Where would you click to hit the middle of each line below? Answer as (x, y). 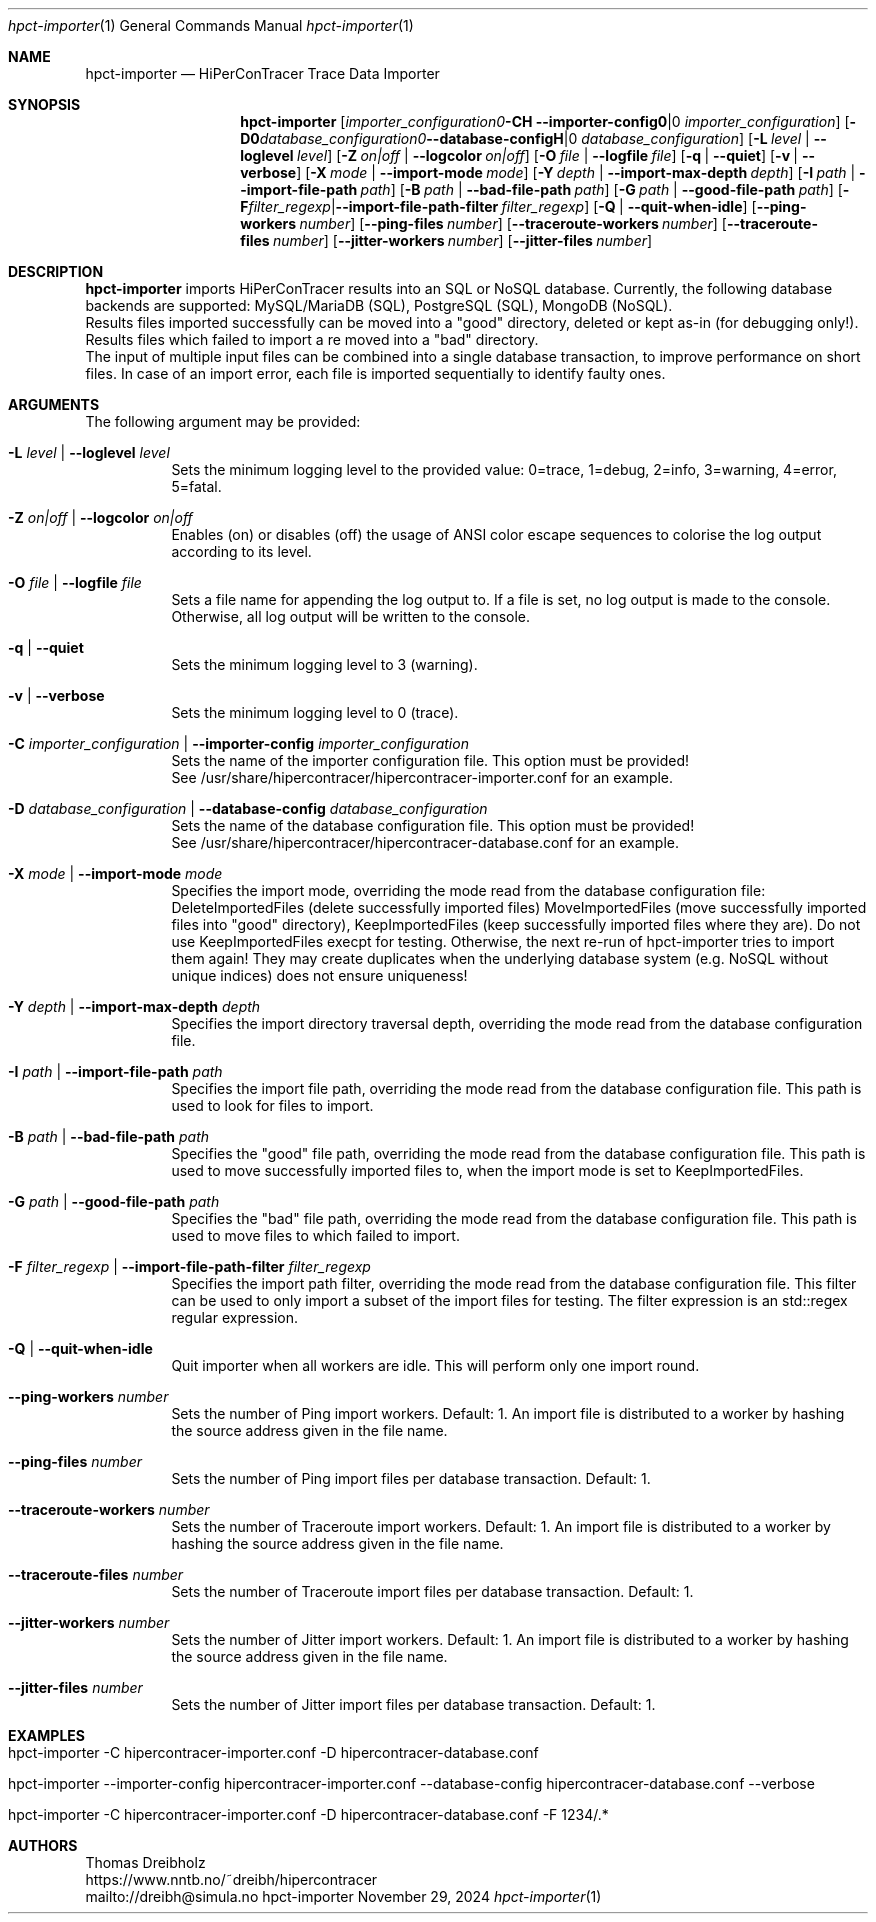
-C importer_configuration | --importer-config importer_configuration (238, 743)
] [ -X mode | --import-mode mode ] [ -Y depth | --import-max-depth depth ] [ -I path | (576, 172)
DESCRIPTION (56, 271)
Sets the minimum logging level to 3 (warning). (324, 664)
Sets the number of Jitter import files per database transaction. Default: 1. (413, 1704)
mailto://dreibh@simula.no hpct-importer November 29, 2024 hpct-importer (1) (343, 1896)
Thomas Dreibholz (145, 1862)
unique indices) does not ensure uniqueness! (319, 975)
